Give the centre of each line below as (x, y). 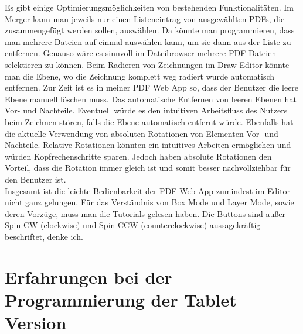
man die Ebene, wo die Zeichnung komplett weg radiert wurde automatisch (140, 76)
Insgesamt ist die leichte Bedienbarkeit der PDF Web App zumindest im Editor (148, 190)
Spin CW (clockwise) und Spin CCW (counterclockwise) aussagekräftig (133, 225)
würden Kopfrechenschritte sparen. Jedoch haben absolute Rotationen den (138, 156)
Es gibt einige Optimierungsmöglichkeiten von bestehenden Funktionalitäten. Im (149, 7)
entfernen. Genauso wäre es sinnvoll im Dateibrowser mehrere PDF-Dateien (141, 53)
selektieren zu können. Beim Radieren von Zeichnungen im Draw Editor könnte (147, 64)
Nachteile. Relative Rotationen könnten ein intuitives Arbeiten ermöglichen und (148, 145)
